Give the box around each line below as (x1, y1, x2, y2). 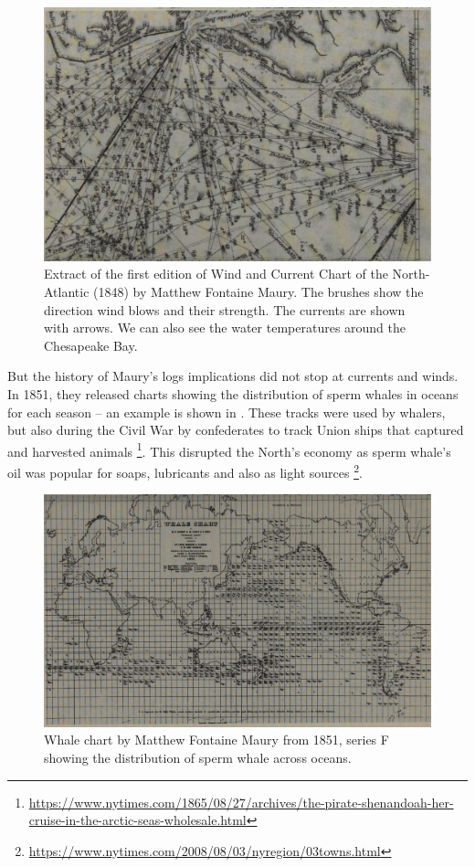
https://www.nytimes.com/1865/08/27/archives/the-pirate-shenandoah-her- (28, 792, 454, 811)
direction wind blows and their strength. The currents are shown (44, 300, 406, 319)
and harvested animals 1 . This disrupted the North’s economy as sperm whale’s (7, 439, 451, 460)
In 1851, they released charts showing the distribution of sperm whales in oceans (7, 384, 459, 403)
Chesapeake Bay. (44, 335, 138, 354)
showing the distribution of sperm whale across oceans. (44, 747, 352, 767)
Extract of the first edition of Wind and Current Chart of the (44, 264, 388, 283)
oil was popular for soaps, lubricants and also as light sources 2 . (7, 460, 363, 481)
